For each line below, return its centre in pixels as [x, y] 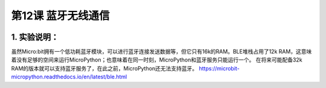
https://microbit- [219, 68]
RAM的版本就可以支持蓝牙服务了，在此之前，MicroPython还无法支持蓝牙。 [104, 68]
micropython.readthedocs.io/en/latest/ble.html [69, 77]
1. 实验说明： [35, 37]
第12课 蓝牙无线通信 [60, 16]
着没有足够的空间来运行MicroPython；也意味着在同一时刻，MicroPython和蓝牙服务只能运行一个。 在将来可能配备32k [157, 60]
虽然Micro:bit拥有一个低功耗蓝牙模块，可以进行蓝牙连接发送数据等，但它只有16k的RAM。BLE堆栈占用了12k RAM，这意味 [161, 52]
